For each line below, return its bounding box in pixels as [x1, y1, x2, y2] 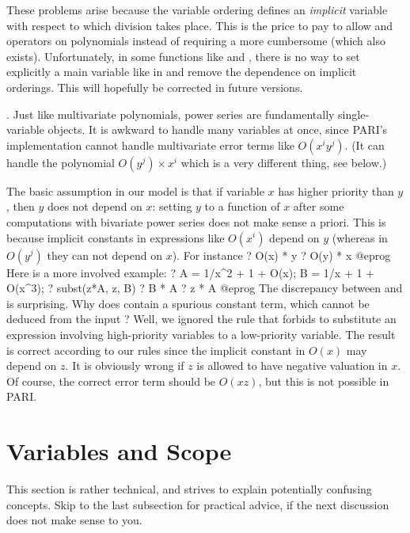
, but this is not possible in [258, 372, 389, 389]
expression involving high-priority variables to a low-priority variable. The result [6, 326, 396, 342]
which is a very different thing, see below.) [180, 154, 387, 170]
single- [338, 105, 370, 122]
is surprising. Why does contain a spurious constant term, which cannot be [6, 295, 370, 311]
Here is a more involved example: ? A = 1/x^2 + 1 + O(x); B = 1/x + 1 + [6, 264, 375, 280]
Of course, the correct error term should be [6, 372, 216, 389]
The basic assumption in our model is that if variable [6, 182, 264, 199]
